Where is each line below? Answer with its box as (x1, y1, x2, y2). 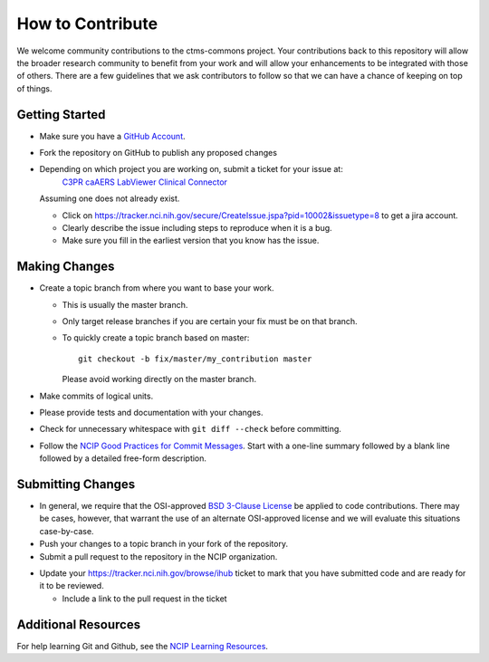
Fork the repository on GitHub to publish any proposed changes (39, 148, 278, 158)
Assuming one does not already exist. (39, 193, 180, 204)
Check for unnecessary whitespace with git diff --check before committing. (39, 424, 341, 435)
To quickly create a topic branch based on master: (62, 332, 250, 343)
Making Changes (16, 259, 115, 274)
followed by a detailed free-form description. (39, 453, 207, 464)
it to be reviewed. (39, 580, 104, 591)
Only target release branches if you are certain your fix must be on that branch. (62, 316, 358, 327)
